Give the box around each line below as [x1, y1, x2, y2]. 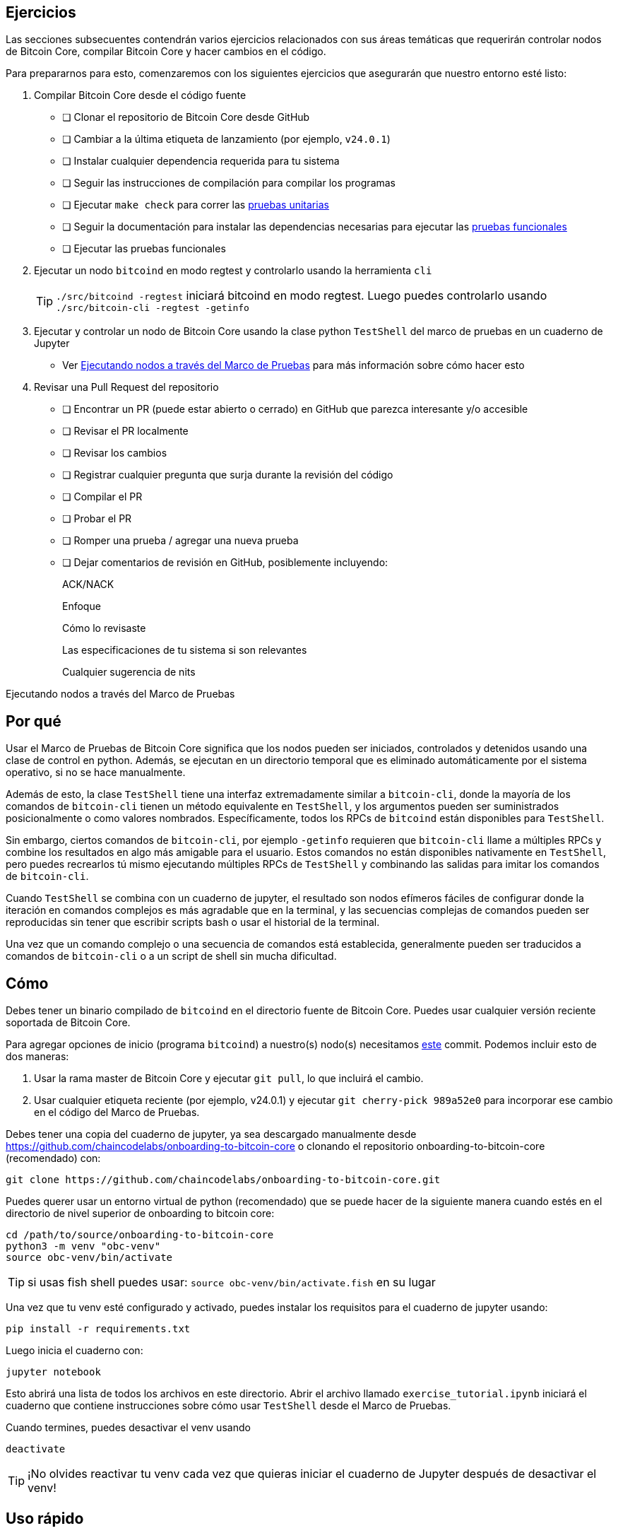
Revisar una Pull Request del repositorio [34, 381, 219, 394]
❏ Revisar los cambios [62, 447, 167, 459]
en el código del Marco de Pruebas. [34, 1106, 200, 1119]
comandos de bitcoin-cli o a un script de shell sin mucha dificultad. [6, 950, 337, 963]
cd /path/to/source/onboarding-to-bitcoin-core [6, 1229, 274, 1241]
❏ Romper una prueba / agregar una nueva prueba [62, 534, 299, 547]
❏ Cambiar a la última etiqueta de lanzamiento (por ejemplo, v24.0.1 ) [62, 133, 391, 146]
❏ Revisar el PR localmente [62, 425, 189, 437]
